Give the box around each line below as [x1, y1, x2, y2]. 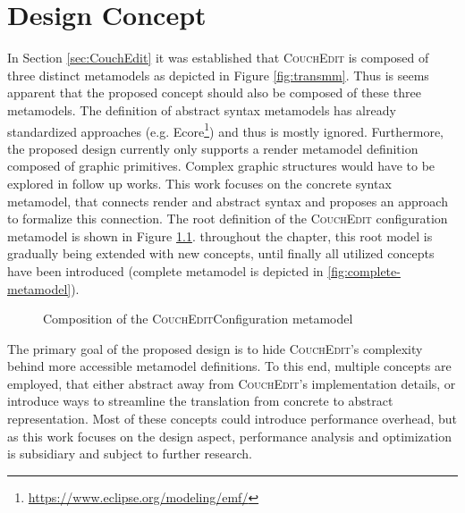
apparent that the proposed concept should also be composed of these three [7, 83, 421, 102]
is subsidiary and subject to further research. [7, 444, 252, 463]
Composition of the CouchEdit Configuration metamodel [43, 309, 353, 328]
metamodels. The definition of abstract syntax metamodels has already [7, 100, 396, 119]
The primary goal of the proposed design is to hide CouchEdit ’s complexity [7, 339, 423, 357]
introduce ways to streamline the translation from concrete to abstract [7, 391, 393, 410]
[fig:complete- [327, 261, 401, 280]
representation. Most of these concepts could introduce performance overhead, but [7, 409, 457, 428]
